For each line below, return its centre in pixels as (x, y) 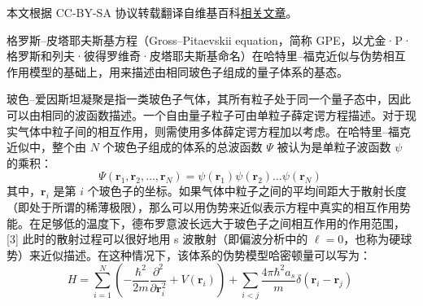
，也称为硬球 (378, 239)
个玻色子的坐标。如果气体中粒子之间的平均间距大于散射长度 (247, 191)
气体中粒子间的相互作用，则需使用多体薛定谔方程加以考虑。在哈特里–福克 (214, 131)
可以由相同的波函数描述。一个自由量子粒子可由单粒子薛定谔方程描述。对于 (206, 114)
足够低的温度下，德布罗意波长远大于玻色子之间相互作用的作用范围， (222, 223)
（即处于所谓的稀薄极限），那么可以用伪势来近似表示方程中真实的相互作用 (203, 206)
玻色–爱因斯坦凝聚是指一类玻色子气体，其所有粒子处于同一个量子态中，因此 (209, 99)
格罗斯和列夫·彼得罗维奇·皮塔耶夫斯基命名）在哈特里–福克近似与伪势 (195, 56)
